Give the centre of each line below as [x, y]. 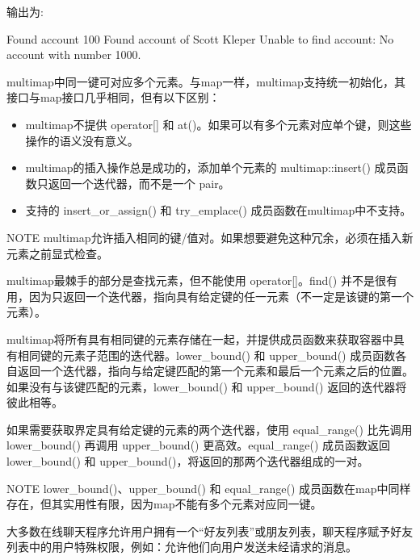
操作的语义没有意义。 [82, 140]
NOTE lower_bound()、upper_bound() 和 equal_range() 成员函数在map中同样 [209, 488]
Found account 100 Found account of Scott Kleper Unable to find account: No [200, 38]
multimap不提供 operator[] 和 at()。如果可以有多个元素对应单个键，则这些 [218, 124]
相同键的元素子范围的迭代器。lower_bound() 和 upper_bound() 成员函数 [206, 355]
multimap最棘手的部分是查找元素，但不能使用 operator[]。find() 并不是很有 [202, 280]
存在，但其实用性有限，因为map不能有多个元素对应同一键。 [164, 504]
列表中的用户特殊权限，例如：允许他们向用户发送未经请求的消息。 [182, 547]
